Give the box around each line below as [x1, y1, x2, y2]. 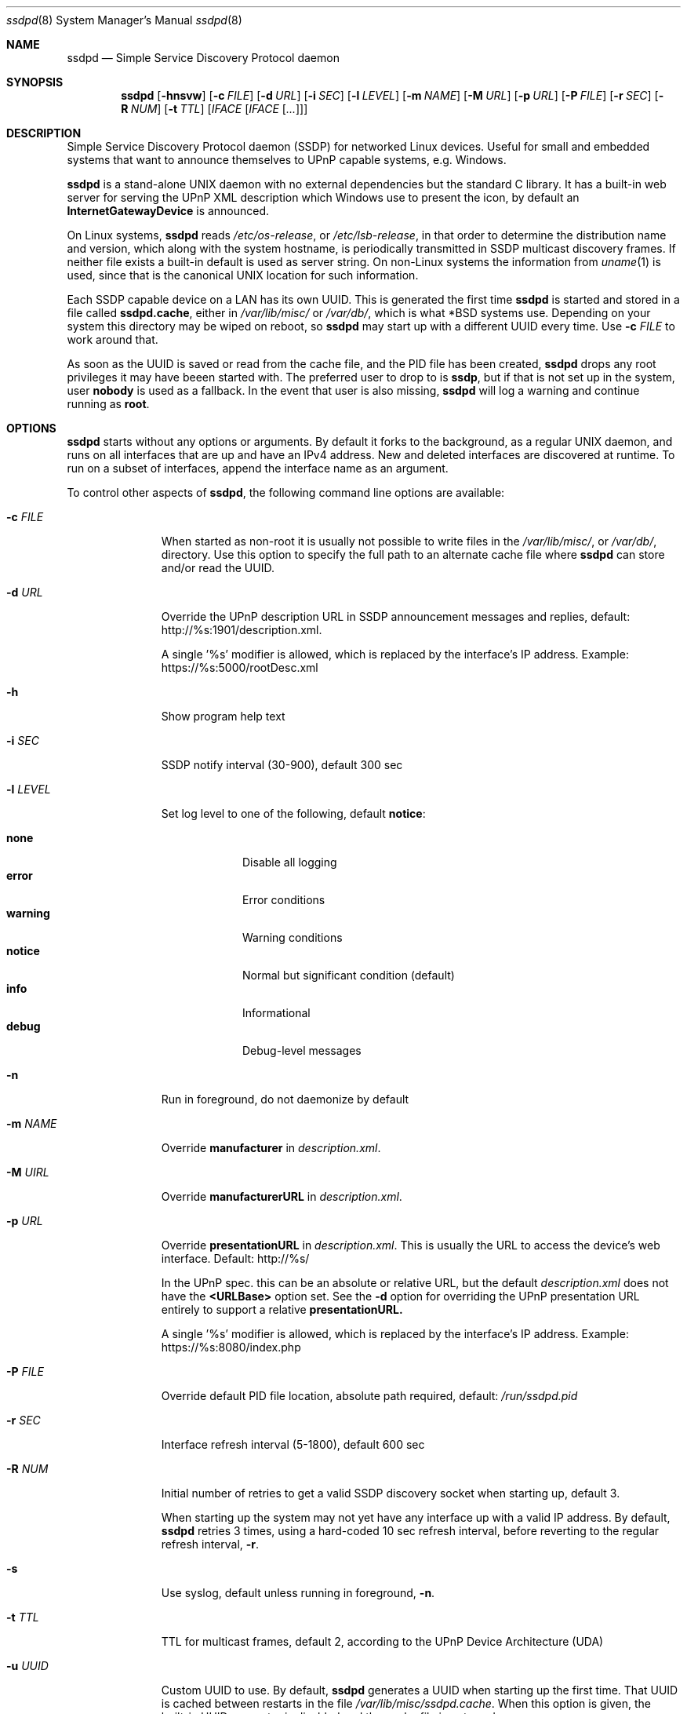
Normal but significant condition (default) [242, 968, 455, 982]
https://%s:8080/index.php [161, 1340, 301, 1354]
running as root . [67, 397, 150, 410]
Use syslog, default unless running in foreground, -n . [161, 1586, 435, 1599]
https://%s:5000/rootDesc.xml [161, 661, 318, 674]
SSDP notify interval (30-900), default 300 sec [161, 758, 403, 771]
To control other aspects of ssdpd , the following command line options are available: [67, 486, 505, 499]
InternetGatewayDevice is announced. [67, 204, 270, 217]
